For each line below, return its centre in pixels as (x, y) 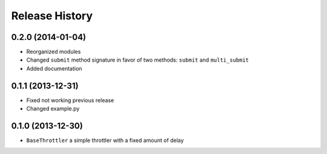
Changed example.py (53, 109)
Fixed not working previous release (70, 100)
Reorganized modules (54, 52)
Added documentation (54, 68)
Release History (52, 16)
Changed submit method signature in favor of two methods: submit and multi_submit (138, 60)
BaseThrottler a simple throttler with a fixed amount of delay (105, 140)
